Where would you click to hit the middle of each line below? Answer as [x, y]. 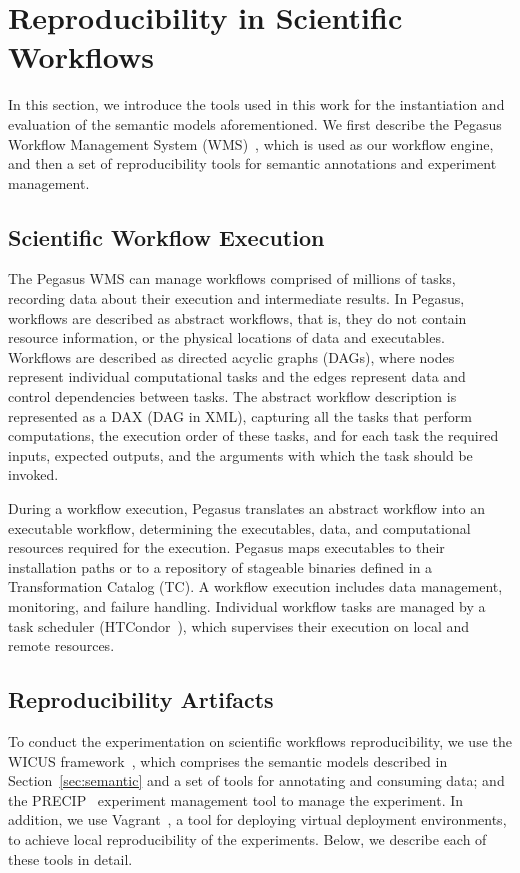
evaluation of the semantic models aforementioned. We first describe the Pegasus [255, 123]
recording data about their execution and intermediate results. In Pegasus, [236, 298]
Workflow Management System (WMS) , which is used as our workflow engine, [251, 143]
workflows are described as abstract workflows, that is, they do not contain [237, 317]
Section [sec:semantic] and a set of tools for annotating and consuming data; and [256, 780]
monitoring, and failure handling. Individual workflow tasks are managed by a [247, 605]
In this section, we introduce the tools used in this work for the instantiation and [256, 104]
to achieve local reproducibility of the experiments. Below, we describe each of [247, 838]
